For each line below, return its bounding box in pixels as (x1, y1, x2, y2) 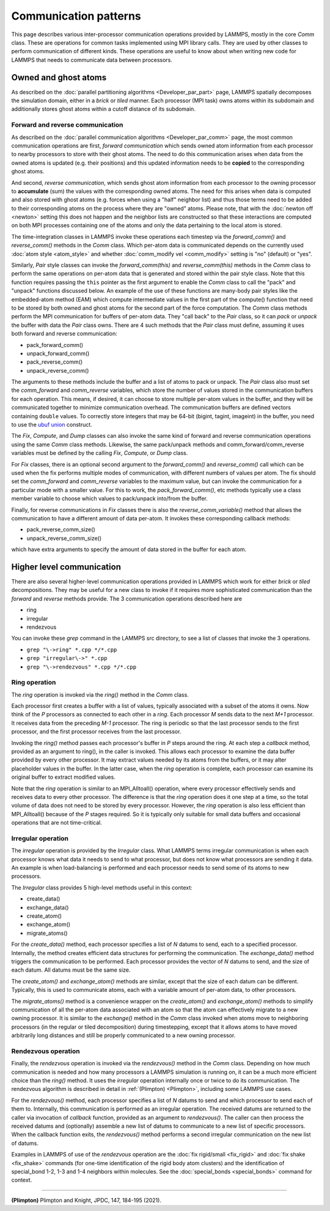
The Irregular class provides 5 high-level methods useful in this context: (11, 883, 193, 891)
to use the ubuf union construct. (11, 421, 93, 429)
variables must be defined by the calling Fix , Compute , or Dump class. (11, 449, 188, 457)
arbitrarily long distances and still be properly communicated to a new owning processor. (11, 1032, 236, 1039)
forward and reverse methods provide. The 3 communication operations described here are (11, 594, 243, 602)
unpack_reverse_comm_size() (26, 534, 102, 542)
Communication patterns (11, 9, 142, 23)
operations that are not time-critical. (11, 819, 102, 827)
